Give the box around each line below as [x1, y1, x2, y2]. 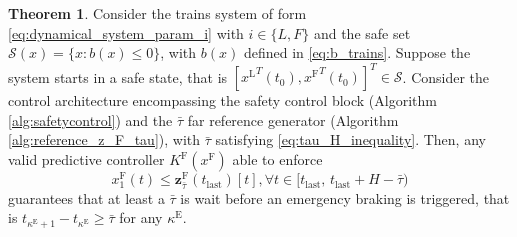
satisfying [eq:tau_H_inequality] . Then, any [215, 129, 486, 150]
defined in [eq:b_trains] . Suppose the [243, 42, 471, 63]
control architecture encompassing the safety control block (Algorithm [8, 90, 437, 111]
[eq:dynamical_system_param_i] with [8, 22, 244, 43]
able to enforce [232, 149, 323, 170]
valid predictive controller [8, 149, 165, 170]
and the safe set [313, 22, 411, 43]
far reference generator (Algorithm [187, 109, 399, 130]
